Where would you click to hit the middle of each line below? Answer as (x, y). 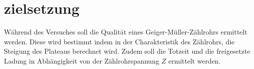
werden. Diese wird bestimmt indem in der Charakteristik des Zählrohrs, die (119, 41)
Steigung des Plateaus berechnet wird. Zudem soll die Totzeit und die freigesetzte (127, 51)
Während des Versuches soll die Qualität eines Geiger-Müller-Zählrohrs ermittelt (126, 32)
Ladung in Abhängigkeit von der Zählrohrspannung (82, 60)
